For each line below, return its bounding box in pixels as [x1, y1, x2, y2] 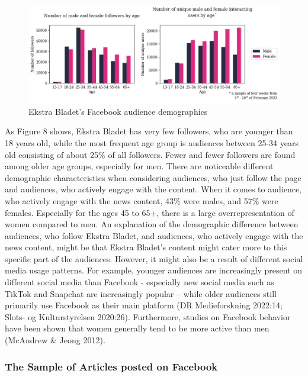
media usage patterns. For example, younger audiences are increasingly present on [5, 264, 303, 276]
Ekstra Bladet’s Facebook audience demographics [28, 105, 208, 117]
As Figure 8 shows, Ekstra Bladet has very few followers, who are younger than [5, 125, 293, 137]
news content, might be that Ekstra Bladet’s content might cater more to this [5, 241, 287, 253]
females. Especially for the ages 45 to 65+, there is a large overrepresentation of [5, 206, 294, 218]
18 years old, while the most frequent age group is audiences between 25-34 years [5, 136, 299, 149]
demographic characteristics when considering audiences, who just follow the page [5, 171, 301, 183]
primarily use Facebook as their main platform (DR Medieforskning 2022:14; [5, 299, 283, 311]
